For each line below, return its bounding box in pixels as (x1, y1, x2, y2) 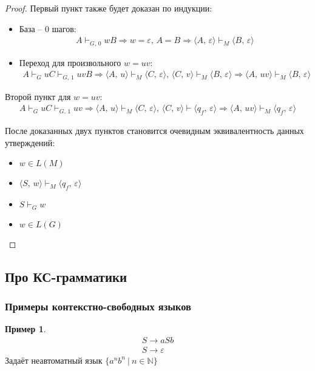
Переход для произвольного (19, 56, 121, 69)
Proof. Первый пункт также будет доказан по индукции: (5, 2, 212, 14)
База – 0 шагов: (19, 22, 76, 35)
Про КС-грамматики (5, 267, 127, 286)
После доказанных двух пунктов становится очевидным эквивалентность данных (5, 124, 304, 137)
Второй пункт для (5, 90, 71, 102)
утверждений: (5, 136, 55, 149)
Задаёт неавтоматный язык (5, 353, 103, 366)
